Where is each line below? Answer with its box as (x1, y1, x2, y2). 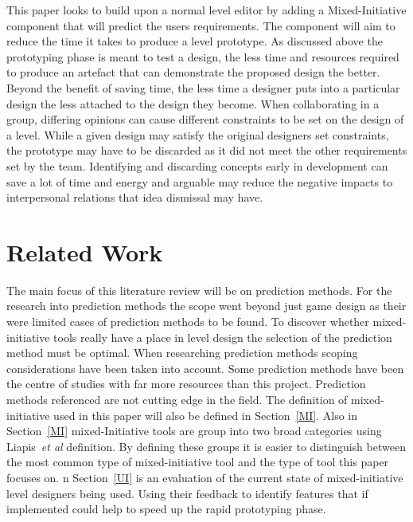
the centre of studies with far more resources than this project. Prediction (6, 375, 366, 392)
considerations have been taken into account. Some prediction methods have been (6, 359, 404, 376)
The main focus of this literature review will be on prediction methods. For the (6, 281, 392, 298)
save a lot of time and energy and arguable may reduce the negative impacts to (6, 173, 393, 190)
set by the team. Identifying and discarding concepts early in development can (6, 157, 388, 174)
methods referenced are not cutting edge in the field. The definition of (6, 391, 348, 407)
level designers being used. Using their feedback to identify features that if (6, 485, 368, 501)
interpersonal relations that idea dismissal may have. (6, 189, 263, 206)
